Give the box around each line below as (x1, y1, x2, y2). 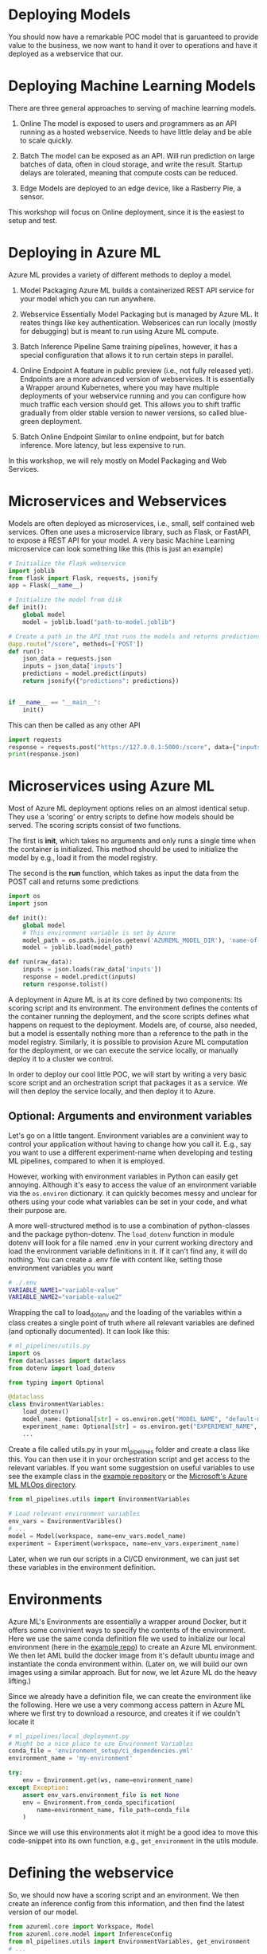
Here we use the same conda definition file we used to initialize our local (8, 1634, 246, 1643)
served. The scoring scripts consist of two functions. (8, 821, 181, 830)
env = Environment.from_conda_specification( (22, 1799, 176, 1807)
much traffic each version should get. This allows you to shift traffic (19, 399, 241, 409)
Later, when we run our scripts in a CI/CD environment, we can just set (8, 1554, 240, 1564)
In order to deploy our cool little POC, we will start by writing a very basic (8, 1069, 248, 1079)
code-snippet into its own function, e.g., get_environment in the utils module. (8, 1836, 258, 1846)
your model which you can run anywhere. (19, 293, 157, 304)
